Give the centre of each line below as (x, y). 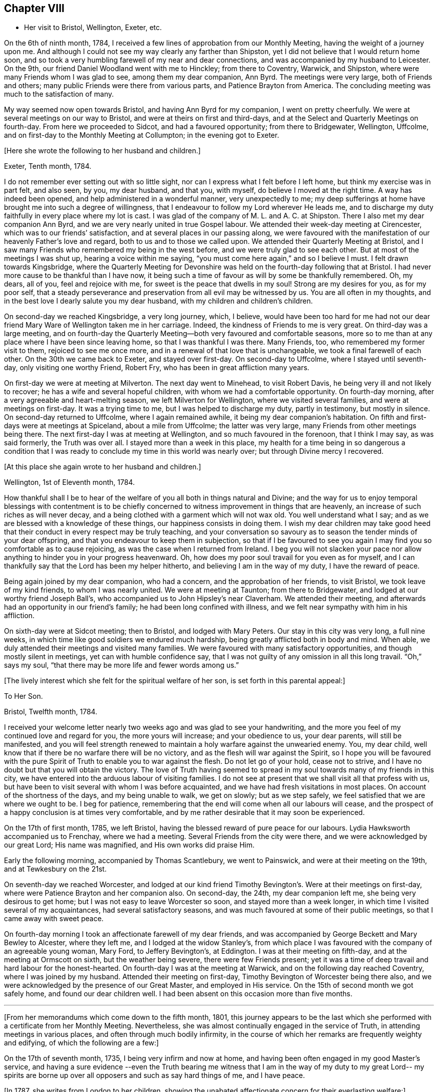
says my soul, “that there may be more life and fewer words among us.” (121, 665)
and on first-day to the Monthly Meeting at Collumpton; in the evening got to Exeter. (142, 135)
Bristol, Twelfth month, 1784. (51, 712)
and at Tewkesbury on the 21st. (55, 869)
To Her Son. (23, 696)
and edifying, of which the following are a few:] (81, 1043)
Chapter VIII (34, 8)
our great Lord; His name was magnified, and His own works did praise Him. (129, 845)
